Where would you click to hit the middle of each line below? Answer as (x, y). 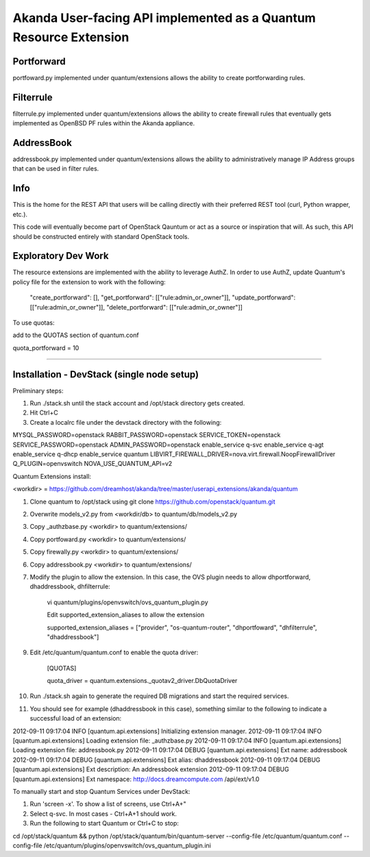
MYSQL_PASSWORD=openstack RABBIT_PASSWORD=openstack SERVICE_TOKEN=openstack (147, 435)
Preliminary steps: (38, 390)
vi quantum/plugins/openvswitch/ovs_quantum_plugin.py (127, 602)
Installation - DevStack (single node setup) (106, 374)
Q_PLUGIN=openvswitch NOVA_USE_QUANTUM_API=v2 (92, 464)
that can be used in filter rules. (56, 169)
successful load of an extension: (76, 719)
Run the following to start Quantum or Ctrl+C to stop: (104, 823)
